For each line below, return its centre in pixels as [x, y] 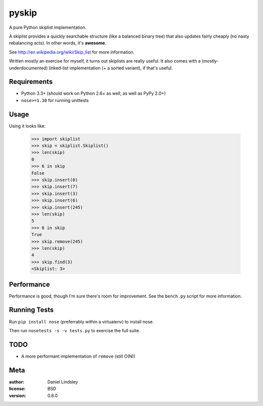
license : [17, 389]
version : [18, 395]
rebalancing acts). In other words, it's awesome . [58, 43]
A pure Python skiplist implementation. [48, 27]
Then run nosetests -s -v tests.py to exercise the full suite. [75, 330]
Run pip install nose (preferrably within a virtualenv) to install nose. [81, 321]
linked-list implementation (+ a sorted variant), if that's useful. [111, 68]
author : [17, 382]
